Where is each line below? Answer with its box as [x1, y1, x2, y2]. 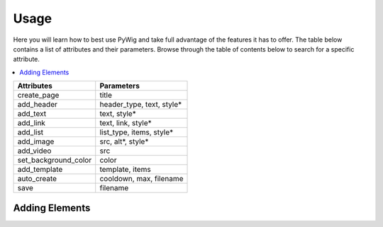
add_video [17, 146, 52, 156]
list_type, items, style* [99, 127, 174, 137]
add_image [17, 136, 55, 146]
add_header [17, 100, 58, 110]
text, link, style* [99, 118, 152, 128]
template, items [99, 165, 152, 175]
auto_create [17, 174, 57, 184]
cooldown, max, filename [99, 174, 184, 184]
